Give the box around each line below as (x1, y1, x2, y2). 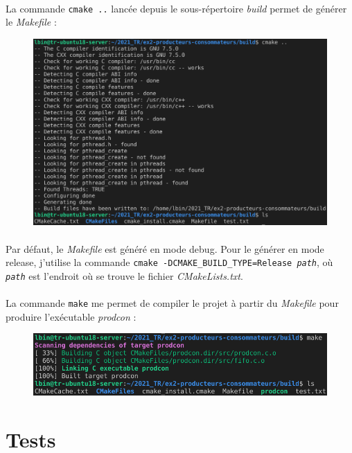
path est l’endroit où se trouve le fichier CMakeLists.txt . (6, 268, 243, 283)
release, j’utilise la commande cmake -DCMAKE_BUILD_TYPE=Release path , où (6, 255, 333, 269)
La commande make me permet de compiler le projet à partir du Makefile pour (6, 296, 339, 310)
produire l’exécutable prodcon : (6, 309, 137, 323)
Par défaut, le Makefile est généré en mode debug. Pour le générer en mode (6, 241, 324, 256)
